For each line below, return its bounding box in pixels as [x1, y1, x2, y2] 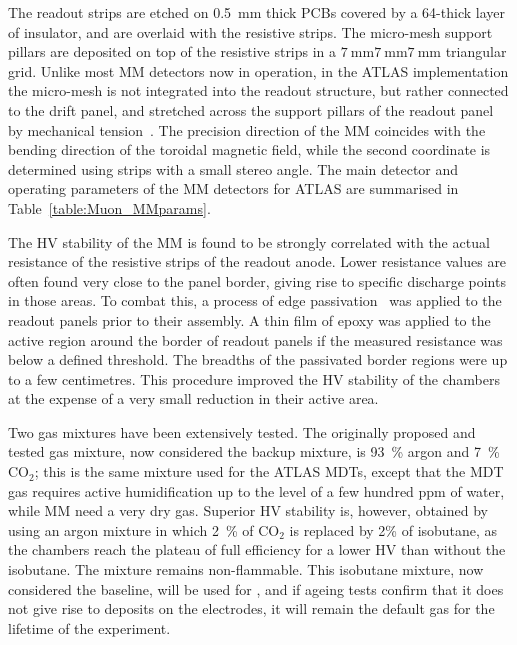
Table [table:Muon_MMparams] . [8, 197, 211, 218]
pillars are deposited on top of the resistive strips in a [8, 41, 337, 62]
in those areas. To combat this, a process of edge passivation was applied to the [8, 290, 502, 311]
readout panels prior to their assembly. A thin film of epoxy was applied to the [8, 309, 491, 330]
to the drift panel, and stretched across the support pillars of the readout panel [8, 99, 494, 120]
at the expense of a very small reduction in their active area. [8, 388, 379, 409]
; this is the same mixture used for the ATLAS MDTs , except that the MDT [34, 461, 504, 482]
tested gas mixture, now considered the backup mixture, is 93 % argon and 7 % [8, 441, 500, 462]
